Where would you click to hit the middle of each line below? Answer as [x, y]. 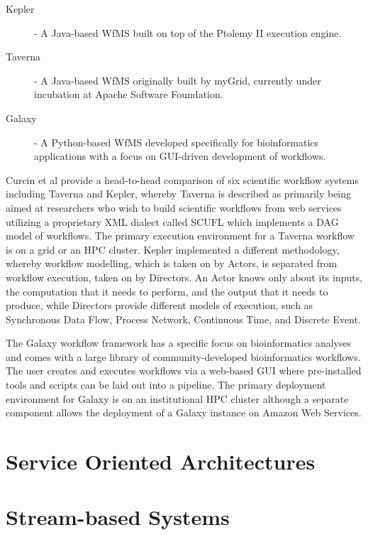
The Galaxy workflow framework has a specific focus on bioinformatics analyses [179, 343]
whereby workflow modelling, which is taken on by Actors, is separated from [172, 263]
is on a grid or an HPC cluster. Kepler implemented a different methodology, [173, 249]
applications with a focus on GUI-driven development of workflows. [180, 156]
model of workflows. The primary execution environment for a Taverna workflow [180, 236]
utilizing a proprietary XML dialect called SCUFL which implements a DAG [172, 221]
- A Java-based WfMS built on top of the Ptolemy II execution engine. [188, 32]
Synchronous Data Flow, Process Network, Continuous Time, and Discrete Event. [183, 319]
